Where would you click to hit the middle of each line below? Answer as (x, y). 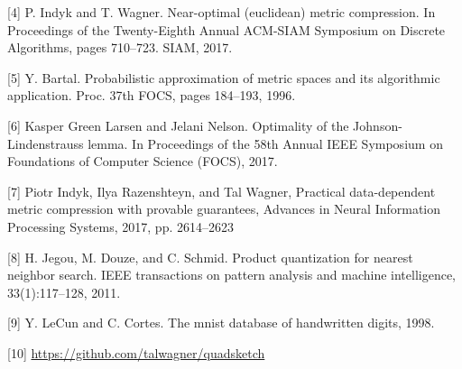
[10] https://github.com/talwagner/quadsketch (136, 352)
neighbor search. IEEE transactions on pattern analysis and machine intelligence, (231, 275)
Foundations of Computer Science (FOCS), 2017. (143, 161)
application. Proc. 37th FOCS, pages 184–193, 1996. (152, 95)
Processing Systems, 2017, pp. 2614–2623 (120, 226)
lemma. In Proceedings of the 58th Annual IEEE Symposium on (265, 143)
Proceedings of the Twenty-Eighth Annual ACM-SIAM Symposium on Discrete (226, 29)
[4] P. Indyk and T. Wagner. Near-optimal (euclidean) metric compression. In (222, 12)
